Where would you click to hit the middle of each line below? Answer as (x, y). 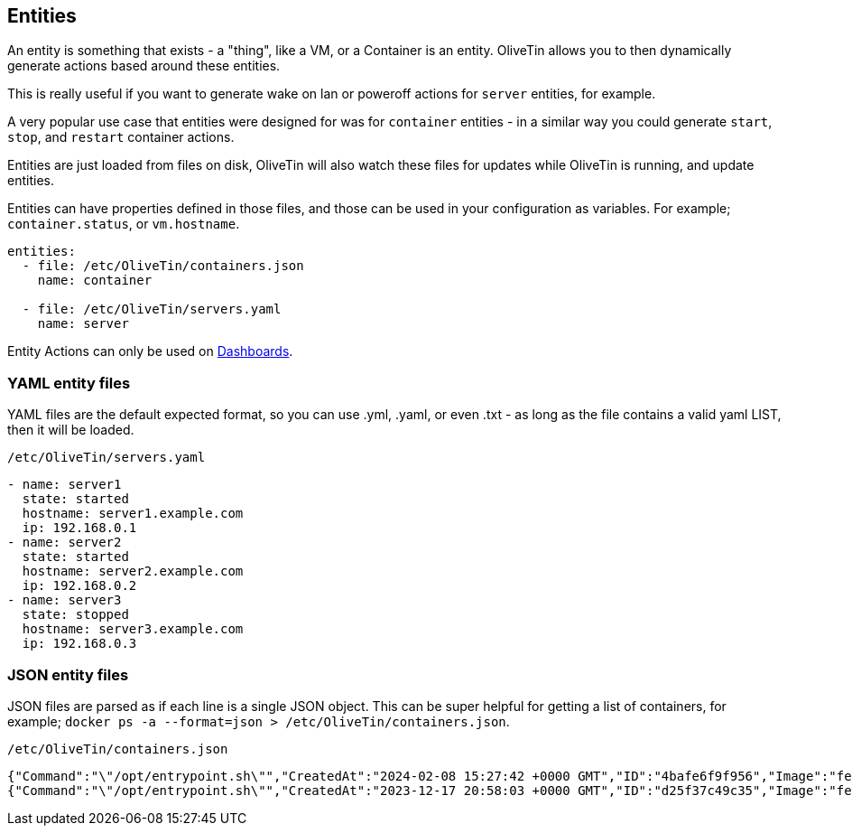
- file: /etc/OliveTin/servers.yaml (152, 309)
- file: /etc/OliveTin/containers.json (163, 266)
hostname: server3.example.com (133, 629)
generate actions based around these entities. (144, 66)
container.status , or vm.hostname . (124, 224)
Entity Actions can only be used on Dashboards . (150, 351)
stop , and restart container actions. (121, 137)
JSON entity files (68, 674)
